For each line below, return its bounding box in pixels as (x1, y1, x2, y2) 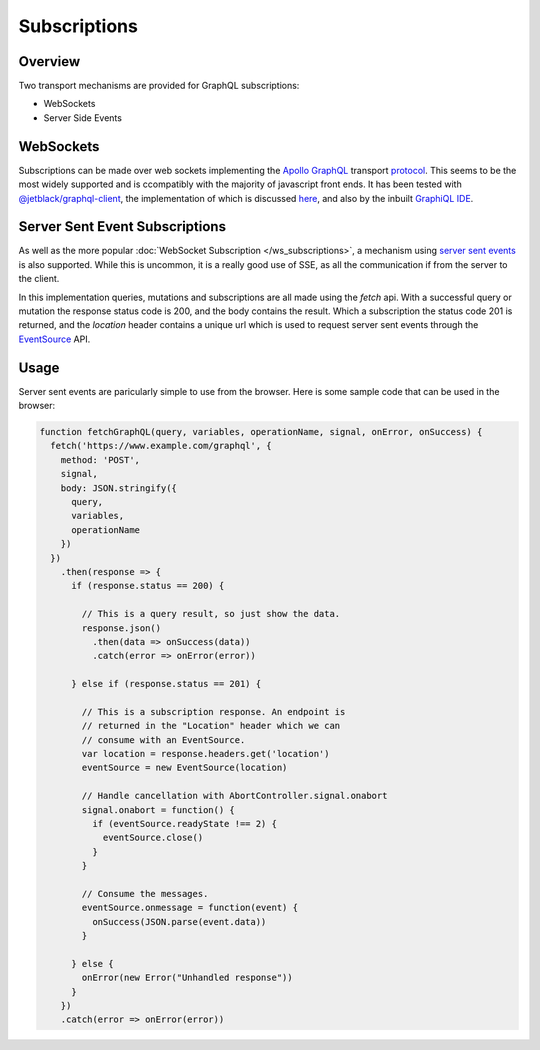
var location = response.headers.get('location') (81, 748, 330, 760)
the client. (18, 273, 60, 285)
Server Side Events (43, 111, 122, 124)
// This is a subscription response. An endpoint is (81, 706, 346, 717)
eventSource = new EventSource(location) (81, 762, 288, 774)
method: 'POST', (60, 454, 140, 465)
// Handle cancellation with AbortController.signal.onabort (81, 790, 388, 802)
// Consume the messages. (81, 888, 209, 899)
